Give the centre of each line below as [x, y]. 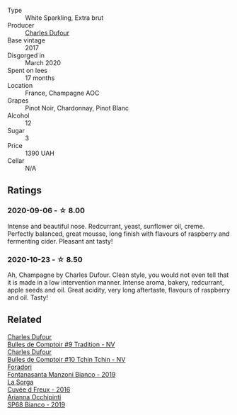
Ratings [25, 191]
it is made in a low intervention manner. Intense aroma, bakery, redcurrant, [116, 282]
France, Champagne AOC [62, 93]
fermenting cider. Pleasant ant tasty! [60, 241]
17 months [40, 78]
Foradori [20, 367]
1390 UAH [40, 153]
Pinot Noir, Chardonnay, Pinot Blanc [77, 108]
